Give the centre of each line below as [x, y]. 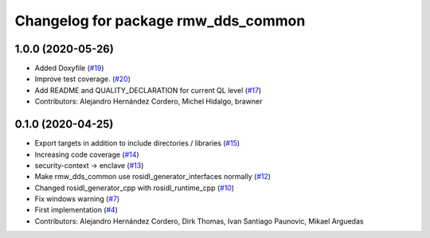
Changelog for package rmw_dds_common [160, 21]
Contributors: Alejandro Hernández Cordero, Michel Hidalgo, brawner [149, 101]
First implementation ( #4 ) [76, 210]
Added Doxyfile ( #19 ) [69, 68]
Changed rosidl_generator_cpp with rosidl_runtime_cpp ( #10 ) [135, 188]
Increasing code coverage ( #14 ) [87, 154]
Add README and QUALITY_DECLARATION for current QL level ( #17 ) [148, 90]
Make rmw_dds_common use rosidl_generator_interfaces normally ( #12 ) [152, 177]
